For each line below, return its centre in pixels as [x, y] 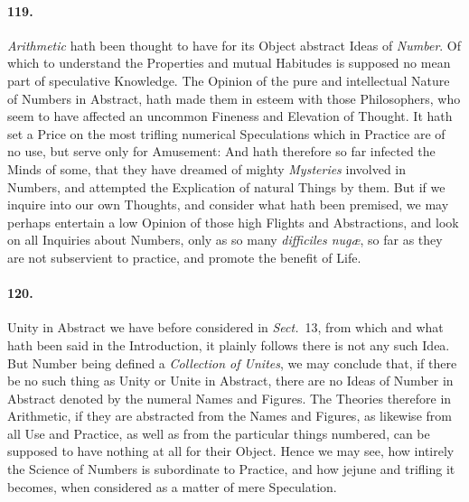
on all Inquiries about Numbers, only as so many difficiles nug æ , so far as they [225, 240]
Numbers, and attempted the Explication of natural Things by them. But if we [226, 186]
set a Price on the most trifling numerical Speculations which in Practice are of [226, 133]
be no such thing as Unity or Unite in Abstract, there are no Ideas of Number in [230, 381]
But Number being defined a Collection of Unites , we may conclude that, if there [232, 363]
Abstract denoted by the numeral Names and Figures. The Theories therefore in [230, 398]
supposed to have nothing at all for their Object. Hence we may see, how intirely [231, 451]
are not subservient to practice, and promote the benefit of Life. [184, 257]
